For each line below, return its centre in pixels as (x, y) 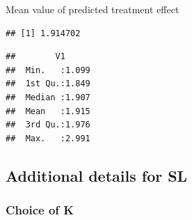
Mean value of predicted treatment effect (93, 9)
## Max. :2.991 (48, 138)
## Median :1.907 (48, 97)
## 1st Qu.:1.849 (48, 84)
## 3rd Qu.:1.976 (48, 125)
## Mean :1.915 (48, 111)
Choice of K (40, 210)
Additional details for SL (97, 175)
